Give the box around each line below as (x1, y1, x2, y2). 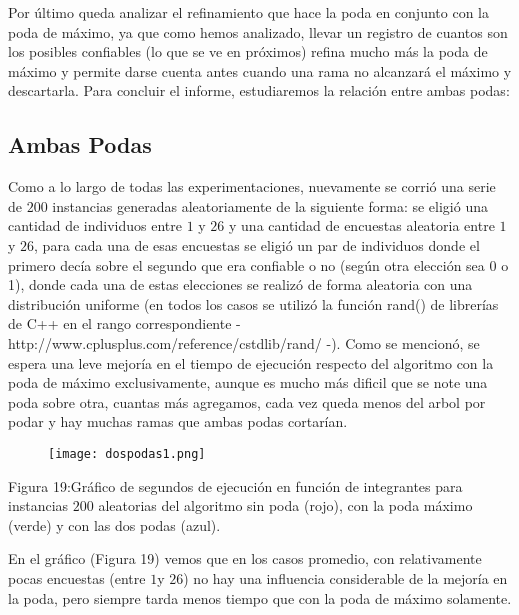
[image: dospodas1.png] (48, 446, 206, 461)
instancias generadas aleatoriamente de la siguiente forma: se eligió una (52, 195, 488, 216)
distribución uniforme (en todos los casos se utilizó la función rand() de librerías (8, 293, 499, 314)
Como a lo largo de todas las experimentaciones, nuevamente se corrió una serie (8, 176, 496, 197)
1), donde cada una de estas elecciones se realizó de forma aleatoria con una (8, 274, 473, 295)
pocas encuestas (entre (8, 567, 146, 588)
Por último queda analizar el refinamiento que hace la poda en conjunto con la (8, 2, 489, 22)
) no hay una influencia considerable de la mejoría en (183, 567, 508, 588)
